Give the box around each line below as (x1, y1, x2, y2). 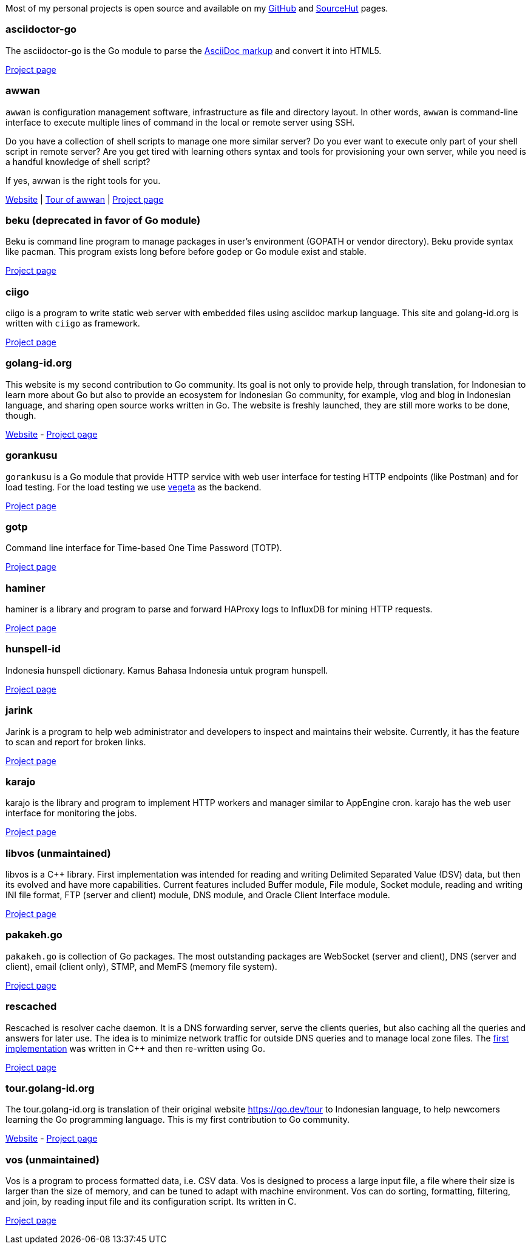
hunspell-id (5, 643, 61, 655)
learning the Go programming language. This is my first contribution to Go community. (5, 1114, 350, 1125)
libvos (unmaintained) (5, 847, 111, 859)
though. (5, 410, 36, 421)
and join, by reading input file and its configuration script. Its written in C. (5, 1196, 297, 1207)
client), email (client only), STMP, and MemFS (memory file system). (5, 961, 277, 972)
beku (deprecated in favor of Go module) (5, 214, 201, 226)
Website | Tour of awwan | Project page (5, 194, 164, 205)
